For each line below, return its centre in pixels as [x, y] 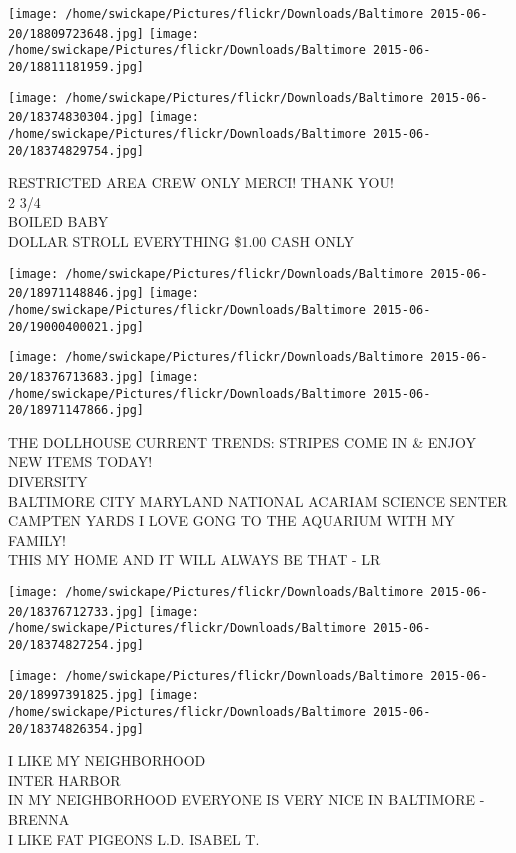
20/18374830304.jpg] [76, 117]
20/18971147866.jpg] [76, 410]
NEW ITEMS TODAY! [80, 461]
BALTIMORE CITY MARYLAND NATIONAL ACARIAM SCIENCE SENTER [258, 500]
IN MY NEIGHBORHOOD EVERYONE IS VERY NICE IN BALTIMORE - [246, 799]
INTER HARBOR [64, 779]
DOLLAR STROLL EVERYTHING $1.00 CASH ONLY [181, 241]
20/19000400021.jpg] [76, 326]
